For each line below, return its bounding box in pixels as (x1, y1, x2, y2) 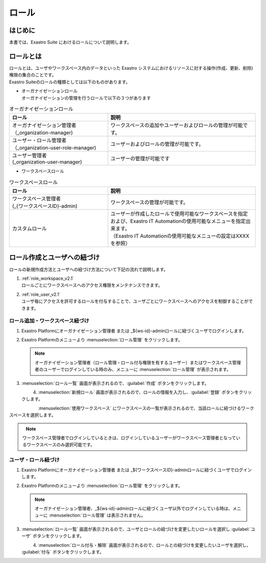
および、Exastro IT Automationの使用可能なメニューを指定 (110, 218, 246, 225)
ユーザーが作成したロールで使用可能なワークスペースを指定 (110, 210, 248, 217)
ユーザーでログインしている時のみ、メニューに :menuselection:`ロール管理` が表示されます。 (43, 367, 231, 373)
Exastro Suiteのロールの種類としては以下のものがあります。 (9, 79, 131, 85)
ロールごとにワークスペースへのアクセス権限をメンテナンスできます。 (21, 282, 163, 288)
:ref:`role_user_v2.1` (21, 291, 61, 297)
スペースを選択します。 (9, 412, 56, 418)
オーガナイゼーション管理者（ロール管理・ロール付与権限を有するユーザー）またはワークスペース (34, 359, 233, 365)
